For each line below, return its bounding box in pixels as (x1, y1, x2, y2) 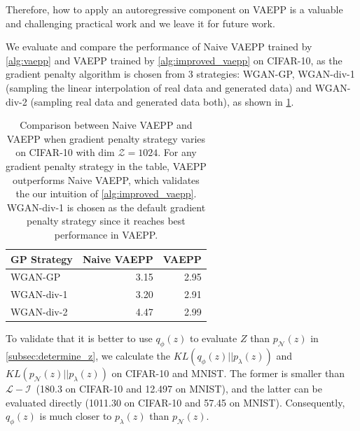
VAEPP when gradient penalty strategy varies (6, 131, 206, 146)
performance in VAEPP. (54, 227, 158, 241)
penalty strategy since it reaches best (27, 213, 186, 228)
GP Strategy (11, 251, 73, 266)
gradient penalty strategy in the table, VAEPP (6, 158, 207, 173)
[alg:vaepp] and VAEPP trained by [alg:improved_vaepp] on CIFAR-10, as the (6, 52, 342, 67)
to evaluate (189, 331, 237, 346)
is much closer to (39, 409, 112, 423)
